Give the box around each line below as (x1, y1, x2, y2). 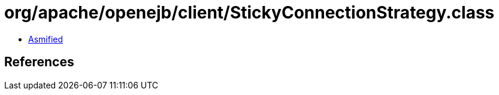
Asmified (28, 33, 63, 44)
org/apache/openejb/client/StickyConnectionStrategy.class (4, 2, 495, 23)
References (4, 54, 74, 70)
